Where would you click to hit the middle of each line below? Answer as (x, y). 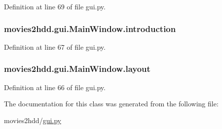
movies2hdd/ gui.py (33, 120)
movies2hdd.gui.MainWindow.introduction (90, 28)
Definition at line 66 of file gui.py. (55, 87)
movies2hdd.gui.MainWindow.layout (77, 69)
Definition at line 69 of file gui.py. (55, 6)
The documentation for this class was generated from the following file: (111, 104)
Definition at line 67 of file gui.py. (55, 47)
